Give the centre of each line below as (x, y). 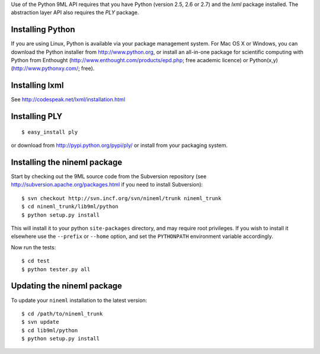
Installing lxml (37, 86)
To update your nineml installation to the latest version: (79, 300)
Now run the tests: (33, 247)
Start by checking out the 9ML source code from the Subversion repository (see (109, 176)
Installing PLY (37, 116)
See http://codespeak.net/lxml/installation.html (68, 99)
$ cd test (36, 261)
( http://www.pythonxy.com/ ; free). (53, 69)
